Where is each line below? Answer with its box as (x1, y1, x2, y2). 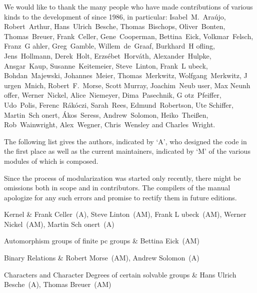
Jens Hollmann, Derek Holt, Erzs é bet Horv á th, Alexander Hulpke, (4, 50, 211, 61)
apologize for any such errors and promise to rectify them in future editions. (4, 192, 237, 202)
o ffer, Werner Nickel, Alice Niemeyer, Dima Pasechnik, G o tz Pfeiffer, (4, 90, 221, 100)
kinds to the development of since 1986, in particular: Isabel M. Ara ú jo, (4, 11, 226, 22)
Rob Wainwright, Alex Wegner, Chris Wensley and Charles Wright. (4, 119, 215, 130)
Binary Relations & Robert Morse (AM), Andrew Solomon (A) (4, 252, 199, 263)
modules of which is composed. (4, 155, 98, 166)
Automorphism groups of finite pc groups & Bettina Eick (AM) (4, 235, 199, 246)
